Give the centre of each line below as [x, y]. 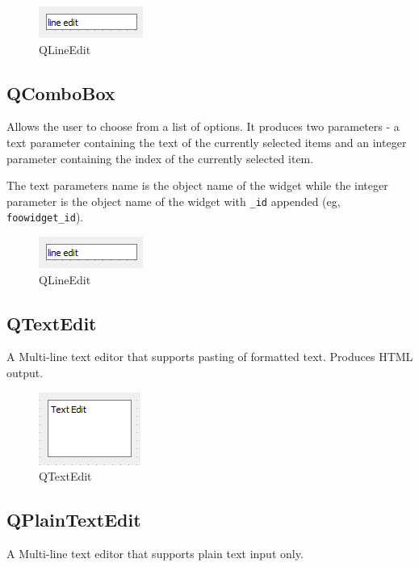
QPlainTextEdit [74, 520]
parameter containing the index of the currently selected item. [160, 158]
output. [25, 373]
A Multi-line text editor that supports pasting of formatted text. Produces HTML [210, 357]
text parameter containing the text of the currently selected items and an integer [207, 142]
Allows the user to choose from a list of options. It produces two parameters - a [203, 126]
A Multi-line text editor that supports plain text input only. [155, 554]
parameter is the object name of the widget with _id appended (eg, [174, 201]
